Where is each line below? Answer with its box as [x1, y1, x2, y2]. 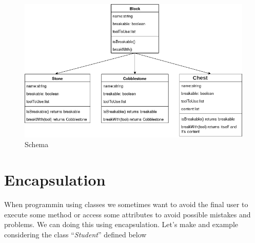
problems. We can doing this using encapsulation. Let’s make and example [4, 219, 239, 230]
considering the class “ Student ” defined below [4, 229, 147, 239]
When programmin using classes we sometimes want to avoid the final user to [4, 199, 248, 210]
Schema [25, 139, 49, 150]
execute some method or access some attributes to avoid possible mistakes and [4, 209, 251, 219]
